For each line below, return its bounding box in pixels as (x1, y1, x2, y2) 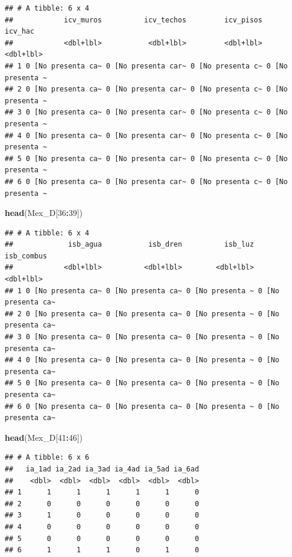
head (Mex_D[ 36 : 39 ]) (5, 207, 83, 219)
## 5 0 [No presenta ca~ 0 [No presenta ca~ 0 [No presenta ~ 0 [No (5, 379, 280, 388)
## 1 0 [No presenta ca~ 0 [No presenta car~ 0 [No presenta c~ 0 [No (5, 61, 288, 70)
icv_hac (5, 27, 35, 36)
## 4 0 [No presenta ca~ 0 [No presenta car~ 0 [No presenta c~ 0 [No (5, 131, 288, 140)
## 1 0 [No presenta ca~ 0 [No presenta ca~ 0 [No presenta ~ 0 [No (5, 286, 280, 295)
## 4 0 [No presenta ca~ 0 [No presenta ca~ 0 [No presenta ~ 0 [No (5, 356, 280, 365)
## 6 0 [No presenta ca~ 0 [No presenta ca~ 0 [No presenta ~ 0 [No (5, 402, 280, 411)
